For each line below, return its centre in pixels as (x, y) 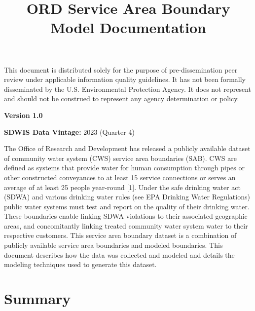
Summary (37, 298)
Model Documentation (128, 27)
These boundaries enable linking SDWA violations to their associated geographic (126, 216)
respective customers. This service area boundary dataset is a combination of (120, 235)
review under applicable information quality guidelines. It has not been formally (125, 79)
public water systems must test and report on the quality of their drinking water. (127, 206)
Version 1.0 (23, 115)
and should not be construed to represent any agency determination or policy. (122, 98)
